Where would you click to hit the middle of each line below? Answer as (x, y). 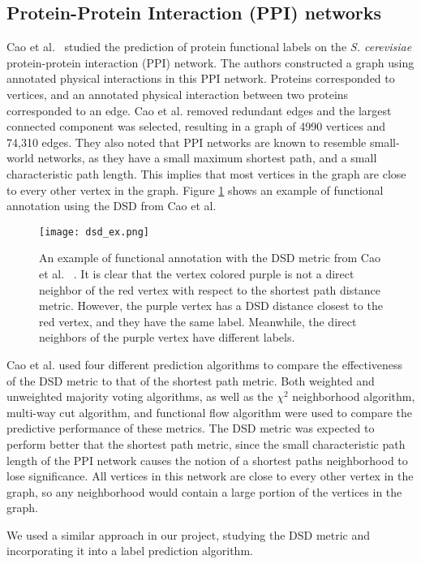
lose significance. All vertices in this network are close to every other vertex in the (210, 476)
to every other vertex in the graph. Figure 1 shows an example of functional (195, 189)
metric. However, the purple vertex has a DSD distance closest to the (211, 306)
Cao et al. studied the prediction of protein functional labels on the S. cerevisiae (209, 47)
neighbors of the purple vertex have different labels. (167, 337)
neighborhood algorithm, (354, 396)
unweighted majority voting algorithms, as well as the (140, 396)
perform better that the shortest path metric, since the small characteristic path (206, 443)
